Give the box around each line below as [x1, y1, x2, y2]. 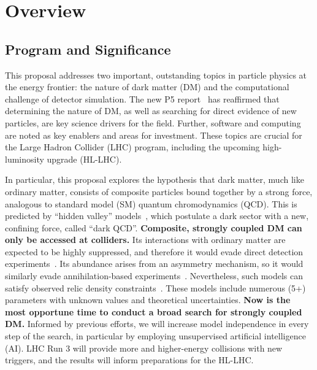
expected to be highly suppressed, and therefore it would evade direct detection [5, 245, 304, 258]
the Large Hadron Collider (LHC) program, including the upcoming [5, 141, 260, 153]
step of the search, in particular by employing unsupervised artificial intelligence [5, 330, 306, 342]
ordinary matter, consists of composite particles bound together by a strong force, [5, 185, 313, 198]
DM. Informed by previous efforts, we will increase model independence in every [5, 317, 309, 330]
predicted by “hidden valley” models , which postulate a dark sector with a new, [5, 209, 309, 222]
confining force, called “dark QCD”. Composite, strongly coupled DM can [5, 221, 302, 234]
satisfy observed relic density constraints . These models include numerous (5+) [5, 281, 306, 294]
